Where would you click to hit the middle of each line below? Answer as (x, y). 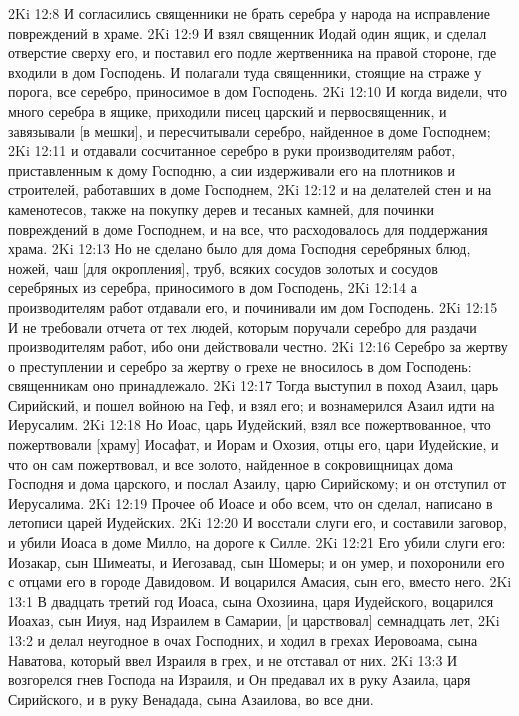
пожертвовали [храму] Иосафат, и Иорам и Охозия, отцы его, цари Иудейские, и (253, 444)
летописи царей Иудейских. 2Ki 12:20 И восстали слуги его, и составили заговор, (257, 522)
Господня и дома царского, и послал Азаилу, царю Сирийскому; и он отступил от (257, 483)
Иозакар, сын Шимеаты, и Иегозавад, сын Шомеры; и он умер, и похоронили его (256, 561)
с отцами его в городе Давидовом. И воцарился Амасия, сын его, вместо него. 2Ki (260, 581)
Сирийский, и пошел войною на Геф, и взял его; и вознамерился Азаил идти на (251, 404)
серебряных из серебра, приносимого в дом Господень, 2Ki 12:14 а (212, 287)
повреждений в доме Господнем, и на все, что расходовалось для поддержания (248, 228)
